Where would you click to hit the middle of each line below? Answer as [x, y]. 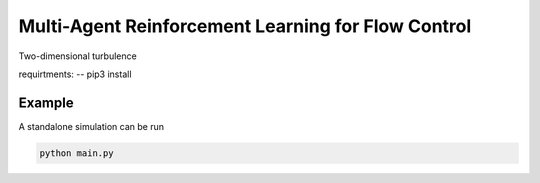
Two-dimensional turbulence [77, 56]
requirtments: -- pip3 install [75, 74]
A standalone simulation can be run [91, 126]
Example [46, 102]
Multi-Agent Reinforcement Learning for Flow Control [245, 26]
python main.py [76, 153]
